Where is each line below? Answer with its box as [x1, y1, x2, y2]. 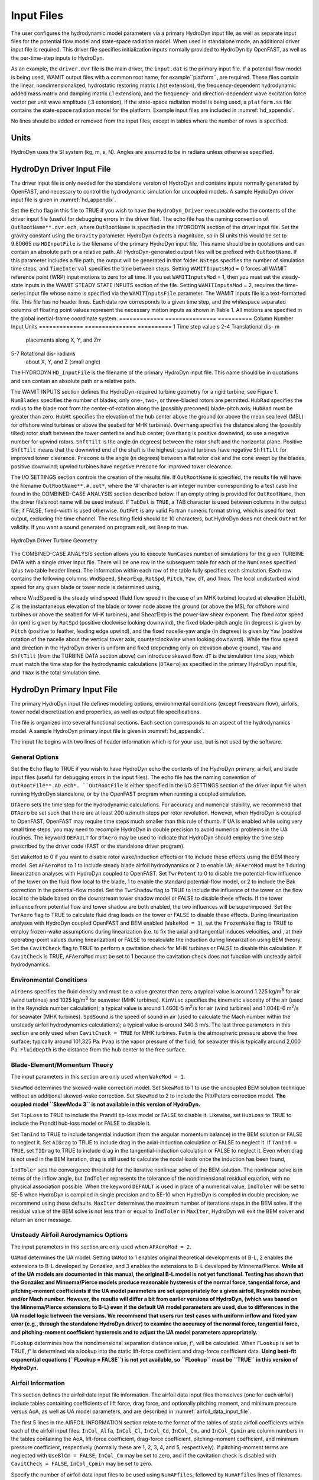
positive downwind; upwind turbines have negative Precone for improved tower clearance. [11, 462, 233, 470]
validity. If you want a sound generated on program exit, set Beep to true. [11, 523, 189, 530]
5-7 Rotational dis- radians [11, 350, 76, 357]
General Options [11, 752, 59, 761]
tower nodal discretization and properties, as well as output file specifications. [11, 708, 201, 716]
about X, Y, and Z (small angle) [25, 358, 101, 365]
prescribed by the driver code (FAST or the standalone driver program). [11, 842, 185, 850]
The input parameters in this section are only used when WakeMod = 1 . [11, 1073, 185, 1080]
